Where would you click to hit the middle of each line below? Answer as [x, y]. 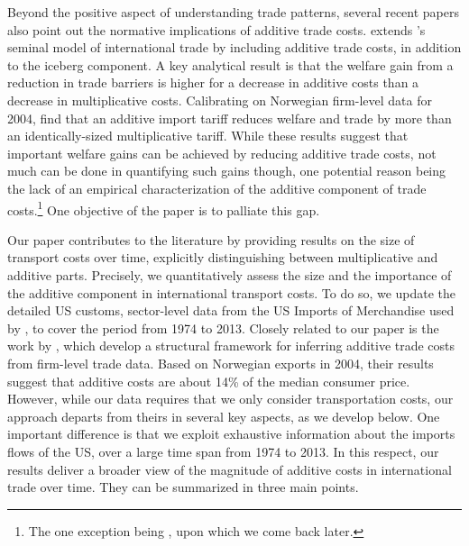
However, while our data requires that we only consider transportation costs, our [230, 399]
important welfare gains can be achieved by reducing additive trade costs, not [222, 153]
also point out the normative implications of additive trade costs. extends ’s [216, 29]
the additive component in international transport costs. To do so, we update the [232, 292]
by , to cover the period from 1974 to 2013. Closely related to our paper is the [223, 328]
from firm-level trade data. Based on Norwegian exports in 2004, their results [221, 363]
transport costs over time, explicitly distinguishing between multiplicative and [223, 257]
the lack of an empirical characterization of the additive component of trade [217, 188]
